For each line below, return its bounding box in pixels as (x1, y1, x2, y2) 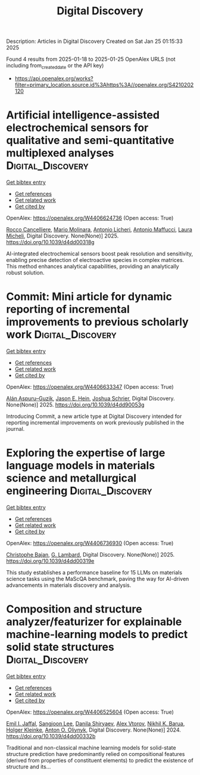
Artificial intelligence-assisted (6, 108, 160, 122)
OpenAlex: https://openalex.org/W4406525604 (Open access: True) (6, 708, 174, 715)
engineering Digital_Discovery (6, 484, 153, 498)
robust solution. (6, 269, 45, 276)
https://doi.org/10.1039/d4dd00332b (6, 732, 96, 739)
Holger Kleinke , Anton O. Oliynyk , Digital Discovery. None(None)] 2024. (6, 726, 182, 733)
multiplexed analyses (6, 146, 114, 160)
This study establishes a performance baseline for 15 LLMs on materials (6, 568, 183, 576)
